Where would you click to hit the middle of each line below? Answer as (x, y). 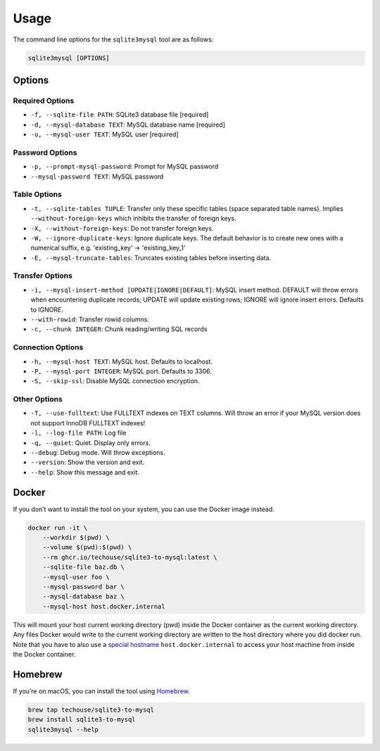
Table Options (38, 195)
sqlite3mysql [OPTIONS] (69, 58)
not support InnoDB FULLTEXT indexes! (88, 423)
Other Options (38, 399)
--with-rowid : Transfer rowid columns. (90, 319)
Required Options (44, 101)
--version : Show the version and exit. (88, 462)
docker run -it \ (58, 528)
